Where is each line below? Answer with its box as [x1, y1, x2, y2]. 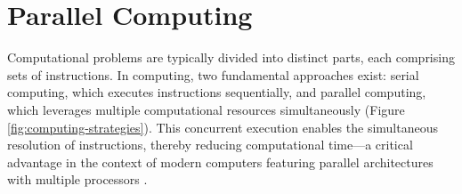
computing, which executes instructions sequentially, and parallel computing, [7, 83, 426, 101]
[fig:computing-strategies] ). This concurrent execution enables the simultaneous [7, 117, 438, 136]
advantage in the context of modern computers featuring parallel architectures [7, 152, 434, 171]
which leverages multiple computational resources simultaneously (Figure [7, 100, 405, 118]
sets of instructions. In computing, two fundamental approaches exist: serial [7, 65, 419, 84]
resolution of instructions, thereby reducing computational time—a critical [7, 135, 413, 154]
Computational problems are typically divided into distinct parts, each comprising [7, 48, 455, 67]
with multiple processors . [7, 170, 148, 189]
